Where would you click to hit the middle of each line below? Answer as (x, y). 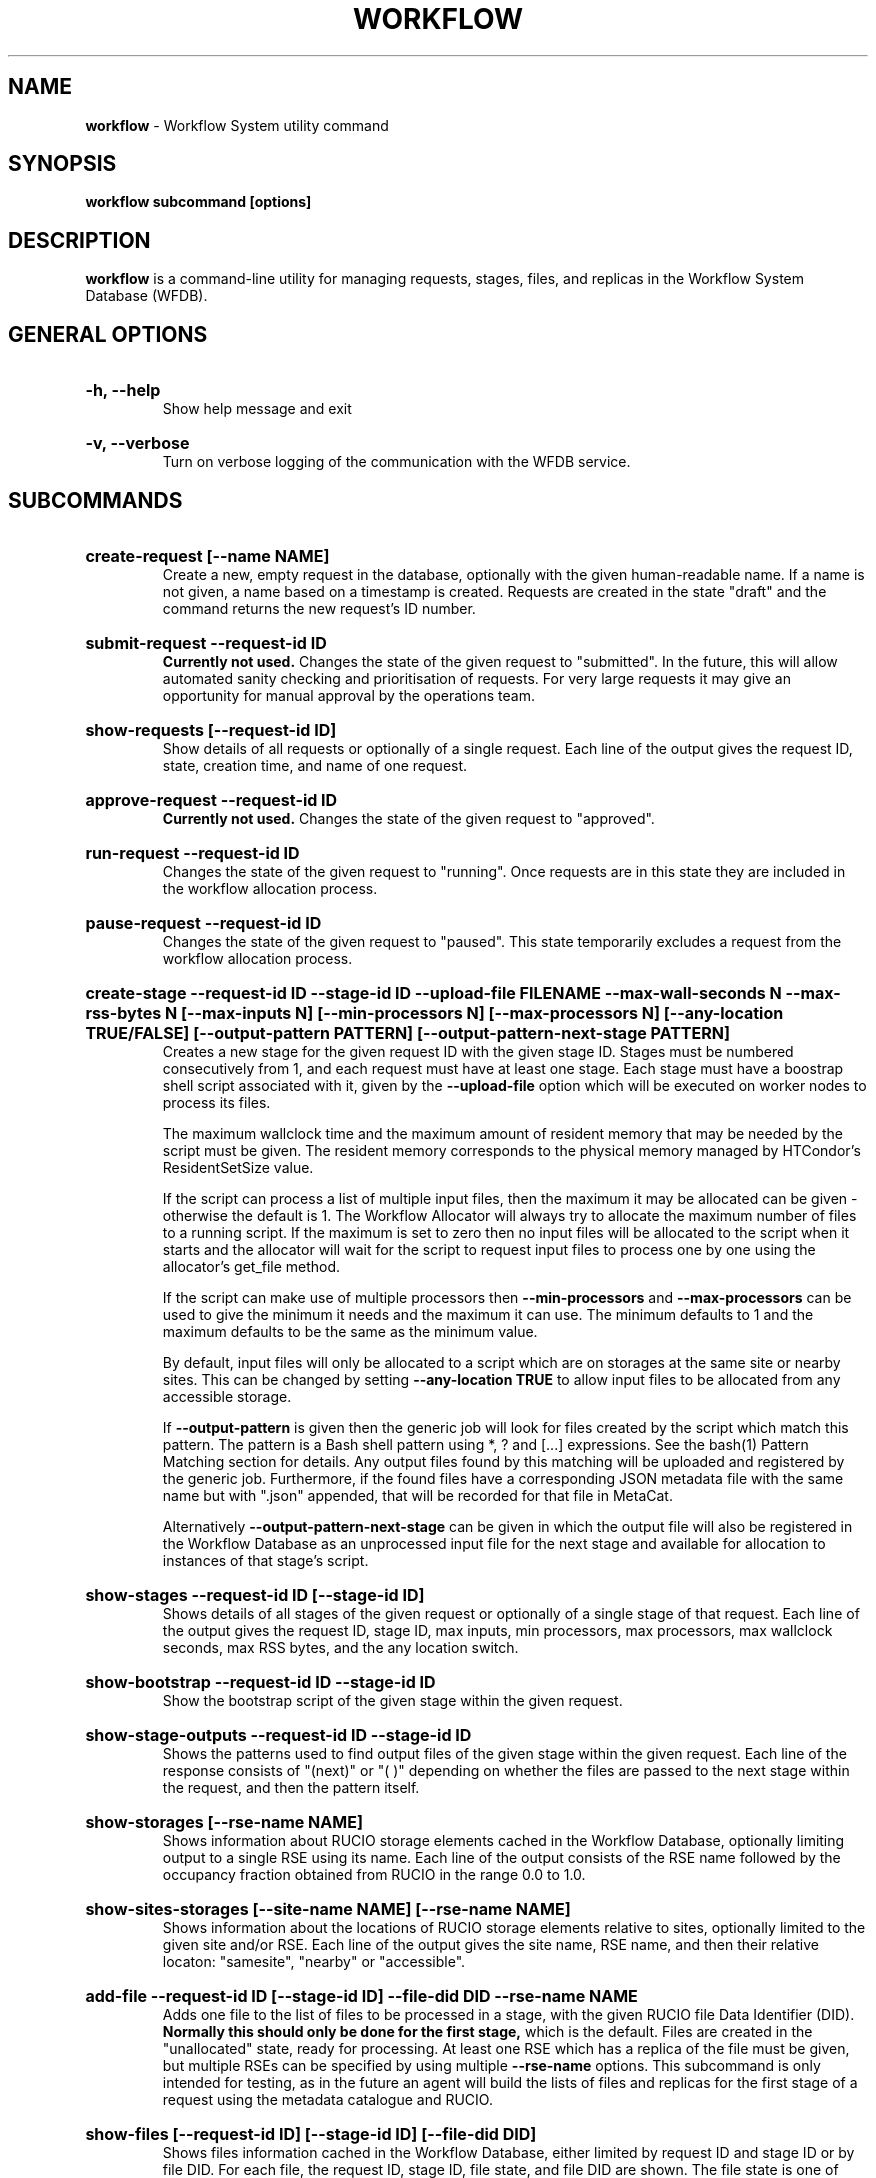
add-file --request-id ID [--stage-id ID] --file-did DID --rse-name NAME (361, 1995)
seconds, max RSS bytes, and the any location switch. (340, 1647)
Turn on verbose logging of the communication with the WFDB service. (396, 462)
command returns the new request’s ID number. (319, 608)
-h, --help (123, 390)
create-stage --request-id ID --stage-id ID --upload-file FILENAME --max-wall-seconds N (433, 992)
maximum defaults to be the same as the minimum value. (350, 1331)
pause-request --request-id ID (203, 922)
